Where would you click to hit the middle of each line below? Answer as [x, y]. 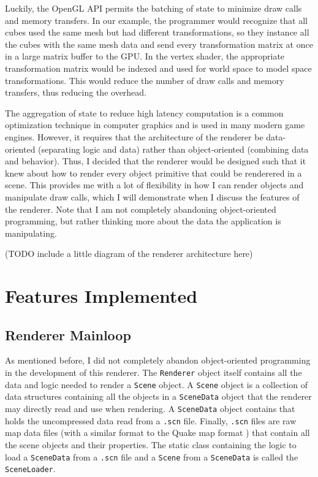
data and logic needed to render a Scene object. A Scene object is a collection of [157, 384]
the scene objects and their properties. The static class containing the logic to [151, 444]
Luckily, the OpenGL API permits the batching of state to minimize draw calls [153, 8]
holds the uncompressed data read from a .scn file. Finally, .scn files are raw [151, 420]
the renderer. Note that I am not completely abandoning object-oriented [141, 209]
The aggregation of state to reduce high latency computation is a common [144, 113]
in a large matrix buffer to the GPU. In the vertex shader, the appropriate [145, 56]
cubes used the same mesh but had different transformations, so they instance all [157, 32]
